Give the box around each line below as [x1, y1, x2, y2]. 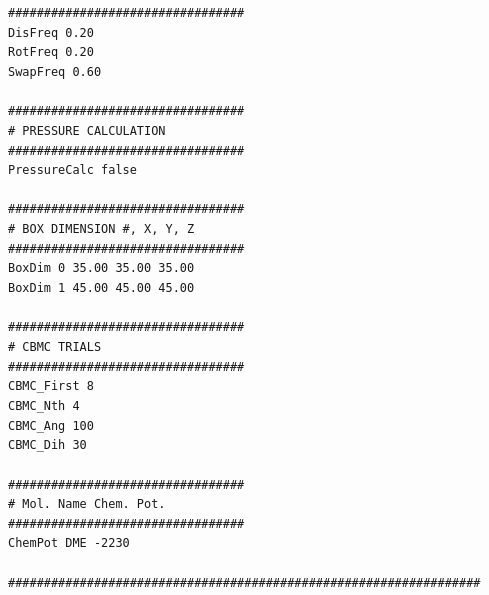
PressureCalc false [8, 163, 137, 178]
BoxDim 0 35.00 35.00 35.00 [8, 261, 195, 276]
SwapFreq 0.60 [8, 64, 102, 79]
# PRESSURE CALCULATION [8, 123, 166, 138]
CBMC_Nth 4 [8, 398, 80, 413]
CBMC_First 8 [8, 379, 94, 394]
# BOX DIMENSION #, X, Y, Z [8, 222, 195, 237]
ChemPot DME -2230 [8, 536, 130, 551]
